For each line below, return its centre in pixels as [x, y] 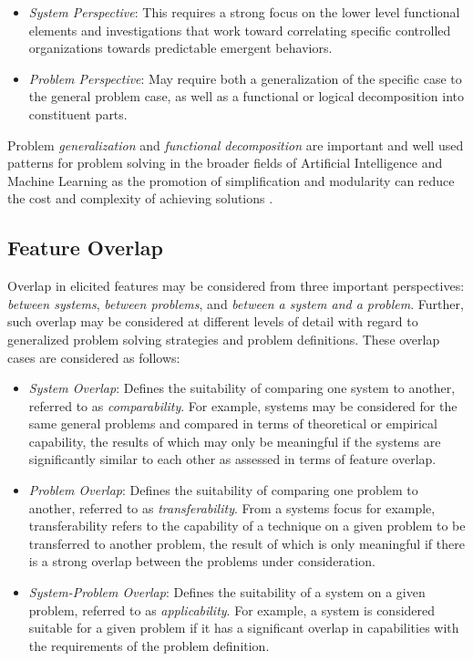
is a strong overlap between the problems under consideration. [202, 561]
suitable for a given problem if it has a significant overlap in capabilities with [244, 628]
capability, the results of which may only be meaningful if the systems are [235, 441]
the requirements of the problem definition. [149, 645]
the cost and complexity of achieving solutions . [140, 198]
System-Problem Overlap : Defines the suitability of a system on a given [227, 592]
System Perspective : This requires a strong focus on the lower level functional [244, 12]
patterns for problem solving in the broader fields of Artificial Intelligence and [225, 163]
